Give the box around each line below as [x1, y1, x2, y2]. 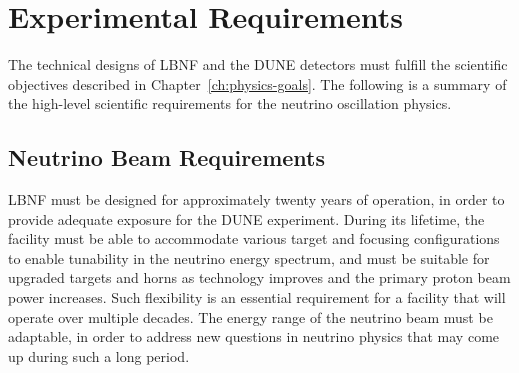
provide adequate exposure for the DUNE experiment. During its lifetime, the [8, 208, 485, 229]
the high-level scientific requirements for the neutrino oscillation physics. [8, 93, 452, 114]
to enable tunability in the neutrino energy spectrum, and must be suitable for [8, 247, 490, 268]
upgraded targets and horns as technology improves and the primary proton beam [8, 267, 511, 288]
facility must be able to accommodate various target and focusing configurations [8, 228, 500, 249]
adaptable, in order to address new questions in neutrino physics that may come [8, 326, 500, 347]
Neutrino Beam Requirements [8, 142, 326, 173]
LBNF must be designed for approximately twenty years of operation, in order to [8, 189, 505, 210]
